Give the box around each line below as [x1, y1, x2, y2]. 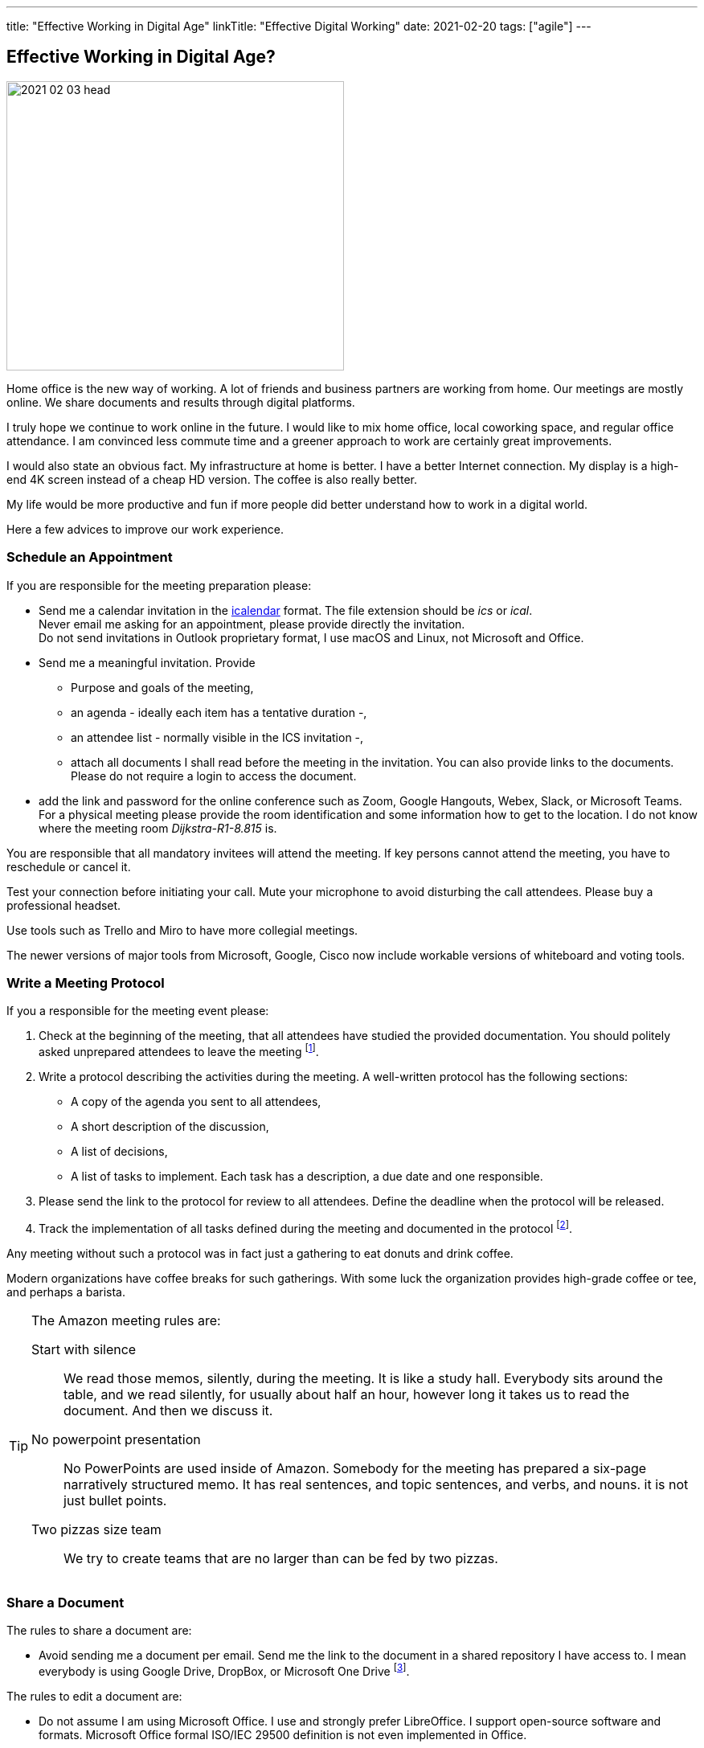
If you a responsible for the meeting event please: [6, 1004, 269, 1018]
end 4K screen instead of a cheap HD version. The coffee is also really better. [6, 472, 417, 486]
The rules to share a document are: [6, 1623, 192, 1638]
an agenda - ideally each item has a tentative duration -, [71, 705, 367, 719]
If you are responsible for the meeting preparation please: [6, 578, 312, 592]
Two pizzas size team [31, 1521, 162, 1537]
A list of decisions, [71, 1144, 168, 1158]
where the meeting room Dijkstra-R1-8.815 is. [39, 821, 277, 835]
